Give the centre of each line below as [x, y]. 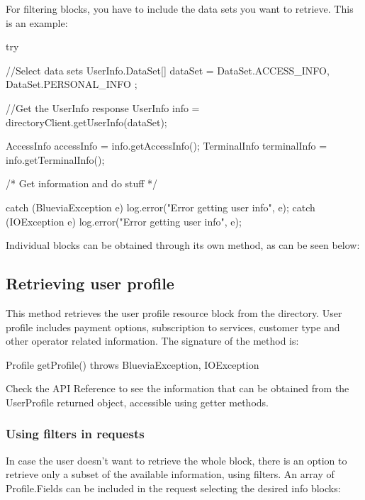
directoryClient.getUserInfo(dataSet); [86, 122]
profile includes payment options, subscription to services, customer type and [173, 327]
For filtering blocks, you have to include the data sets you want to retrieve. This [180, 9]
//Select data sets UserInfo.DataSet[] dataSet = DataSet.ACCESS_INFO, [168, 70]
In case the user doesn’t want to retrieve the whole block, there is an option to [176, 460]
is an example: [37, 22]
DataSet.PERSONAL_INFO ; [72, 84]
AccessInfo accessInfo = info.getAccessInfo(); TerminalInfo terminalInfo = [167, 146]
